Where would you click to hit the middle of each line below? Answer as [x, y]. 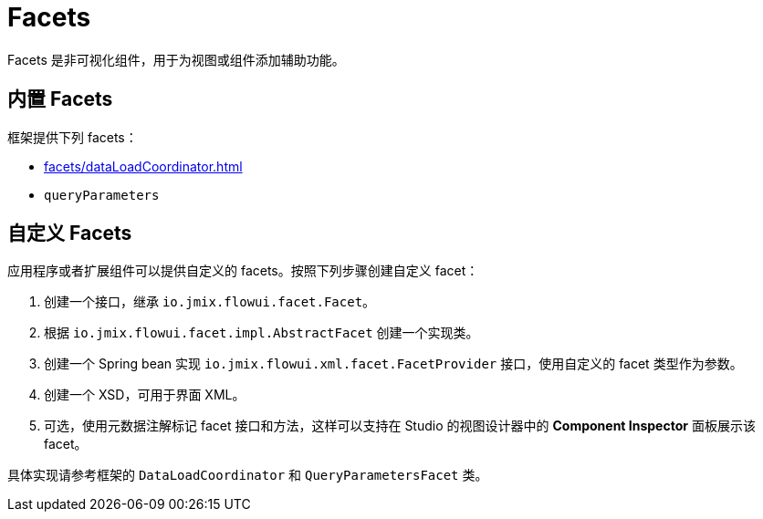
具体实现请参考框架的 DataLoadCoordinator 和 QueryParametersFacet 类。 [248, 475]
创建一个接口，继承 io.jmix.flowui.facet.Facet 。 [210, 302]
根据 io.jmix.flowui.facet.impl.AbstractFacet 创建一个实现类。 [261, 333]
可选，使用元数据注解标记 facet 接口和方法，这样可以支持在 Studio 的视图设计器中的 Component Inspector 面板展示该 [400, 426]
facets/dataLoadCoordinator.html [143, 166]
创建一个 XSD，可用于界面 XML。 [145, 395]
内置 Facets [60, 99]
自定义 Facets [70, 234]
